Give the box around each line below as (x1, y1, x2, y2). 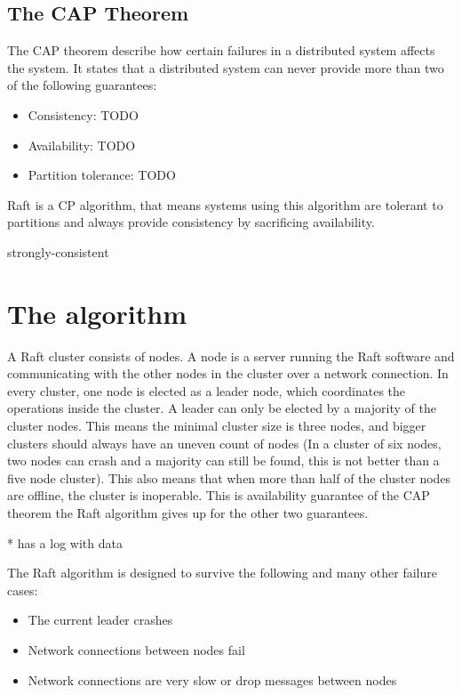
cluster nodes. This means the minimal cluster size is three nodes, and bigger (7, 416, 426, 435)
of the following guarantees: (7, 76, 157, 94)
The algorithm (7, 295, 187, 331)
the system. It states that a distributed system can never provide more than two (7, 58, 444, 77)
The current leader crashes (28, 610, 173, 629)
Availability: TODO (28, 135, 136, 154)
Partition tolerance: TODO (28, 166, 176, 184)
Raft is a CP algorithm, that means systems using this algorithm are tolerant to (7, 195, 443, 214)
